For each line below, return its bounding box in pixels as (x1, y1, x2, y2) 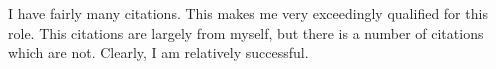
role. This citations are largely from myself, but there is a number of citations (8, 22, 484, 43)
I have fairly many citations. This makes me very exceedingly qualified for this (8, 3, 488, 23)
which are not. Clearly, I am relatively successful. (8, 42, 309, 63)
